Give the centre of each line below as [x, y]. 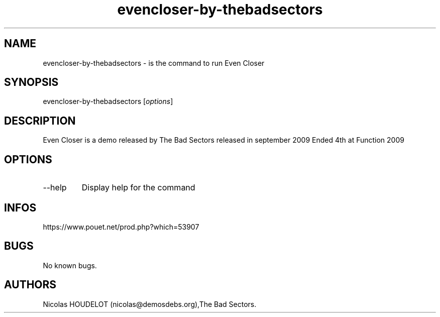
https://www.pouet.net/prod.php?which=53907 [121, 227]
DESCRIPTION [40, 121]
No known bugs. [70, 265]
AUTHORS [30, 285]
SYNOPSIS [31, 82]
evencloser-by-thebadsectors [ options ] [108, 101]
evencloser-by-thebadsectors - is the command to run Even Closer [154, 63]
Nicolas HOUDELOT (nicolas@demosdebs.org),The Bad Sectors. [150, 304]
